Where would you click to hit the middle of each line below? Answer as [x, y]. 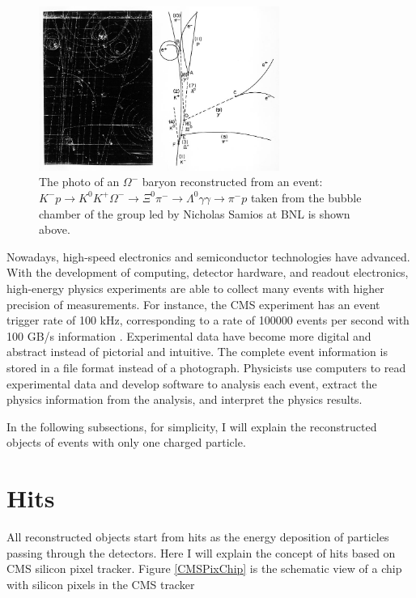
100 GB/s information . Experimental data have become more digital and [189, 335]
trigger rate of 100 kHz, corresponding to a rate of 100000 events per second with [208, 320]
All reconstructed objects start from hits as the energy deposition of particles [198, 537]
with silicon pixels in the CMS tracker [101, 584]
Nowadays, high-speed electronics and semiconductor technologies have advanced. [208, 256]
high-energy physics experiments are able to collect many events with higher [195, 288]
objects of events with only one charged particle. [126, 442]
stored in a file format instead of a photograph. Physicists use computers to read [206, 367]
